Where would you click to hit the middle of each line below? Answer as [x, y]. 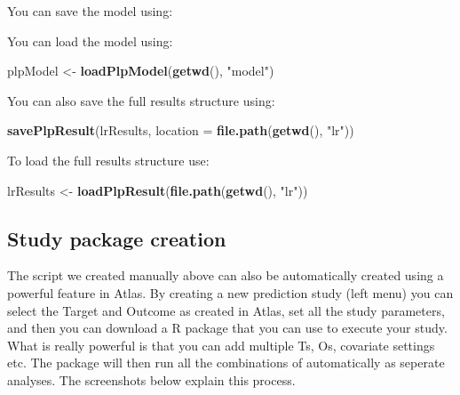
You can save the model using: [90, 11]
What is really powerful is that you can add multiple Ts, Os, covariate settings [221, 345]
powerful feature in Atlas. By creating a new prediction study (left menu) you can [230, 292]
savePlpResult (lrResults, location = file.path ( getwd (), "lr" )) [181, 130]
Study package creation [117, 238]
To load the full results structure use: [108, 160]
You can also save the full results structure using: [141, 100]
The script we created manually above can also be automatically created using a [226, 275]
